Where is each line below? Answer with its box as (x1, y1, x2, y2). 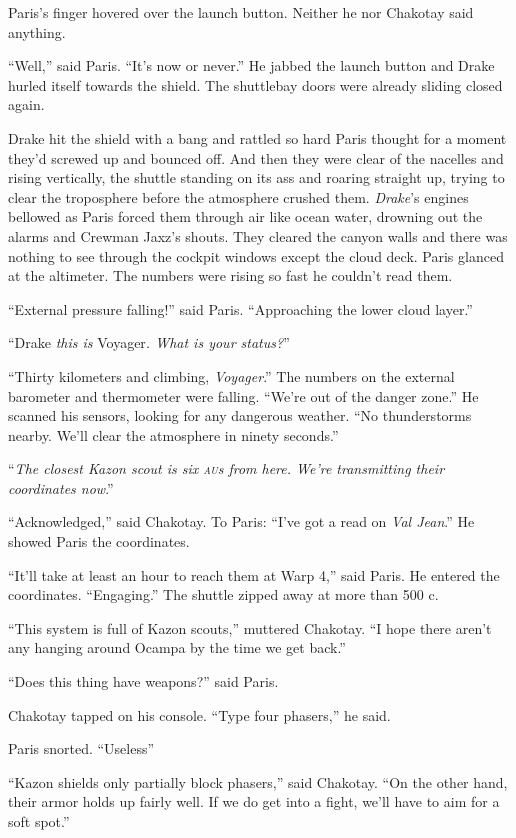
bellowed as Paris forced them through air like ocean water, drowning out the (8, 206, 483, 227)
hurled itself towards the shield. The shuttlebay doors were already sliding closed (8, 74, 503, 95)
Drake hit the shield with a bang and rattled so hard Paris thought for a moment (8, 127, 507, 148)
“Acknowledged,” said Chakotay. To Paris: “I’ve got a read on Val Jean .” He (8, 511, 475, 532)
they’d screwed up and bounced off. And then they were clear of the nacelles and (8, 147, 504, 168)
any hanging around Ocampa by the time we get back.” (8, 637, 346, 658)
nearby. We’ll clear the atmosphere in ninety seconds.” (8, 424, 339, 445)
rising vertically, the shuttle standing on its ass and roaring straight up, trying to (8, 167, 505, 188)
